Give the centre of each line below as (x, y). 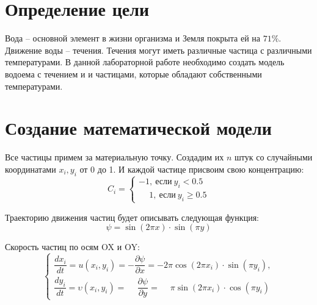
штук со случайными (274, 157)
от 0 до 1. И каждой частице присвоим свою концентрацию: (192, 169)
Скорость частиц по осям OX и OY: (72, 247)
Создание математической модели (138, 128)
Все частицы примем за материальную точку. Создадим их (115, 157)
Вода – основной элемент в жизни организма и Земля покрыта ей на (133, 38)
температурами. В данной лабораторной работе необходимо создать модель (145, 62)
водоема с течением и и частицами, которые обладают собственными (133, 74)
